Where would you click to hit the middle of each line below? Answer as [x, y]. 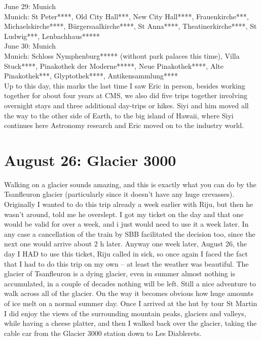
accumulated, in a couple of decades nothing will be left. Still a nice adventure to [130, 283]
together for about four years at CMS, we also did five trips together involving [126, 95]
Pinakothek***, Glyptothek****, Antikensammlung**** [91, 76]
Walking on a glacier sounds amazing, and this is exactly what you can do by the [130, 184]
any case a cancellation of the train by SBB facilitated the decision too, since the [130, 233]
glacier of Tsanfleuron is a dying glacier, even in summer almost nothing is [120, 273]
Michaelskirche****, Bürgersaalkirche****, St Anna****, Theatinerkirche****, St [130, 26]
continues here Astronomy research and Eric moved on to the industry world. [124, 125]
